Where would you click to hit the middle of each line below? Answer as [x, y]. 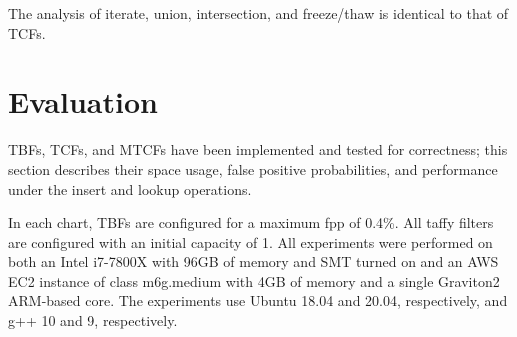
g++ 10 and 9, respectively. [93, 320]
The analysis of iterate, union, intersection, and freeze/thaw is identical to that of [258, 13]
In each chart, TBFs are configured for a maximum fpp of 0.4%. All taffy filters [251, 222]
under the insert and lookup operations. [130, 188]
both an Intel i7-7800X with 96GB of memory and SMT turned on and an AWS [253, 261]
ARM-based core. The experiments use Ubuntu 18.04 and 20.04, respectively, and [258, 300]
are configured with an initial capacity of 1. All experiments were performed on [250, 241]
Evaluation [83, 101]
